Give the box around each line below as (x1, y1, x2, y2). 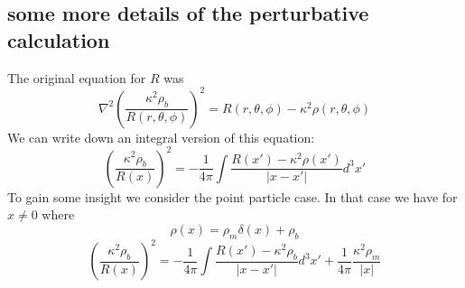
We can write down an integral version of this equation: (7, 127, 315, 146)
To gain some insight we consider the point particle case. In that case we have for (7, 187, 458, 206)
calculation (7, 25, 110, 53)
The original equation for (7, 68, 146, 87)
